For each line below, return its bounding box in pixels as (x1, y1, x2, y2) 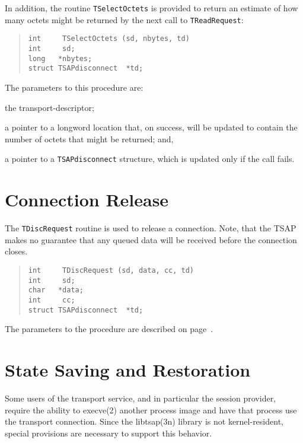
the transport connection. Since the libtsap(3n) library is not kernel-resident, (5, 415, 283, 428)
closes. (5, 245, 28, 257)
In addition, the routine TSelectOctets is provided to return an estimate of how (5, 2, 298, 14)
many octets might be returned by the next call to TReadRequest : (5, 13, 244, 26)
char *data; (28, 286, 84, 295)
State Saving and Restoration (5, 358, 251, 381)
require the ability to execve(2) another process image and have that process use (5, 403, 297, 416)
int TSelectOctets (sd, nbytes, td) (28, 34, 190, 43)
